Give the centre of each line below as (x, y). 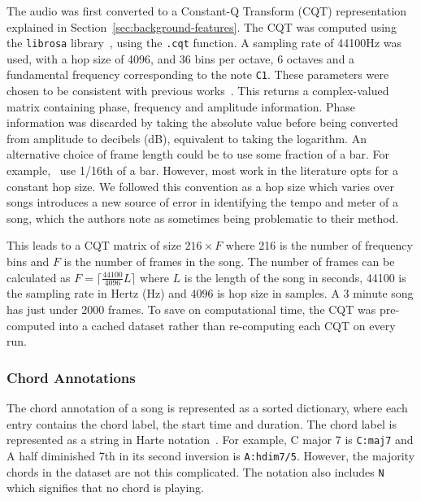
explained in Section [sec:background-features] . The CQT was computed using (202, 26)
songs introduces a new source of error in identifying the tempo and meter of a (202, 202)
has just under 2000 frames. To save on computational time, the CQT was (191, 309)
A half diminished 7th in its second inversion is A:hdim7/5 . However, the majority (211, 455)
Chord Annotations (71, 377)
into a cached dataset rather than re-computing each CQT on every (227, 325)
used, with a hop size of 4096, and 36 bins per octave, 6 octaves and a (181, 58)
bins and (28, 261)
